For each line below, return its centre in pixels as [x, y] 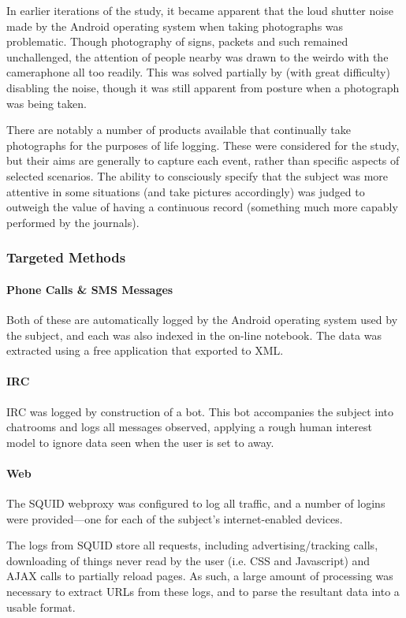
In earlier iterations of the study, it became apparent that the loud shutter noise [200, 10]
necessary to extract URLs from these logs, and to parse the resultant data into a [203, 592]
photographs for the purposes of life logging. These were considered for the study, [203, 145]
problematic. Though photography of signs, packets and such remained [177, 41]
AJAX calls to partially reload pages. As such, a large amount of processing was [200, 576]
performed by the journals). [73, 222]
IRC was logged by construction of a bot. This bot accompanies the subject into [200, 411]
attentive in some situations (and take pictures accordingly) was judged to [186, 191]
